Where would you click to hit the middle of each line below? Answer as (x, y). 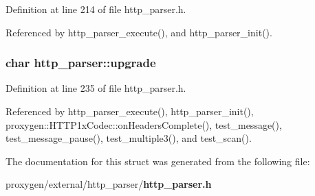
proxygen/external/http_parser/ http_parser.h (109, 184)
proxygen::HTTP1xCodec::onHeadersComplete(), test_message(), (144, 124)
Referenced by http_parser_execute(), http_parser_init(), (130, 111)
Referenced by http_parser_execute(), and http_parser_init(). (139, 32)
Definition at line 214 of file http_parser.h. (96, 9)
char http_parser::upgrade (81, 63)
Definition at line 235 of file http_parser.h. (96, 88)
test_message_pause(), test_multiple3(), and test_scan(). (129, 138)
